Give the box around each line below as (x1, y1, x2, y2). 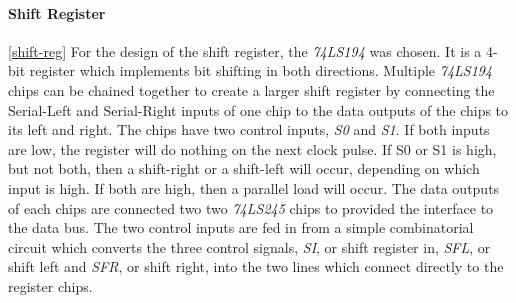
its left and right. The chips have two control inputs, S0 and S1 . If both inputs (8, 119, 490, 140)
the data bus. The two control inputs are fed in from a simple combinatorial (8, 217, 474, 238)
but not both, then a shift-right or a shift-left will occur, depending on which (8, 158, 480, 179)
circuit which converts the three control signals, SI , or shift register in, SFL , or (8, 236, 491, 257)
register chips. (8, 275, 93, 296)
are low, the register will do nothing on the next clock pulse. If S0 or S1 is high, (8, 138, 497, 159)
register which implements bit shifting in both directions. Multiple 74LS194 (29, 60, 493, 81)
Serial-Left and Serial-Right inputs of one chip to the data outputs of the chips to (8, 99, 509, 120)
